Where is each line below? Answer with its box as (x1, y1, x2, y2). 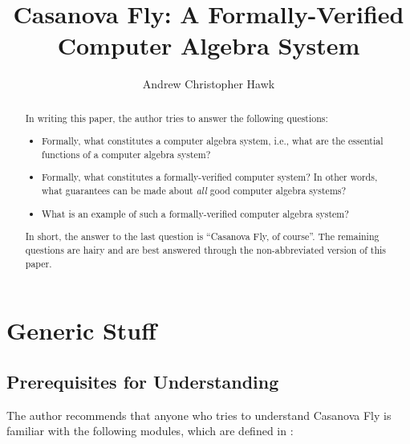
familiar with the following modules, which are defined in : (6, 422, 294, 439)
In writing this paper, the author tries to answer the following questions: (25, 111, 328, 124)
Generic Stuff (6, 314, 157, 347)
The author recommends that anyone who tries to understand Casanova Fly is (6, 406, 392, 423)
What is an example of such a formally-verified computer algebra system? (42, 206, 349, 220)
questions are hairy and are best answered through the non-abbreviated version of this (25, 242, 386, 256)
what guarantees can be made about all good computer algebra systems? (42, 184, 347, 198)
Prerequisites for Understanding (6, 369, 279, 393)
